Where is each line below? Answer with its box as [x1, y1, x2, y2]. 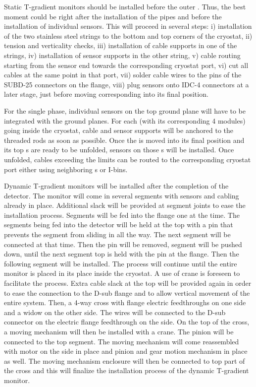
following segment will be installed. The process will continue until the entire [4, 258, 237, 268]
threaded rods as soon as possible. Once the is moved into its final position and [4, 134, 245, 145]
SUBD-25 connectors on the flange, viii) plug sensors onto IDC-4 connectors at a [4, 79, 249, 89]
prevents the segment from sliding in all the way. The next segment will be [4, 229, 231, 240]
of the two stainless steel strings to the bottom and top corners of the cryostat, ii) [4, 30, 253, 41]
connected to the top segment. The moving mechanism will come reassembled [4, 336, 239, 346]
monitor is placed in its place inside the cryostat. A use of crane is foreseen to [4, 268, 240, 278]
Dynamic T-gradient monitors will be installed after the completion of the [4, 181, 229, 191]
